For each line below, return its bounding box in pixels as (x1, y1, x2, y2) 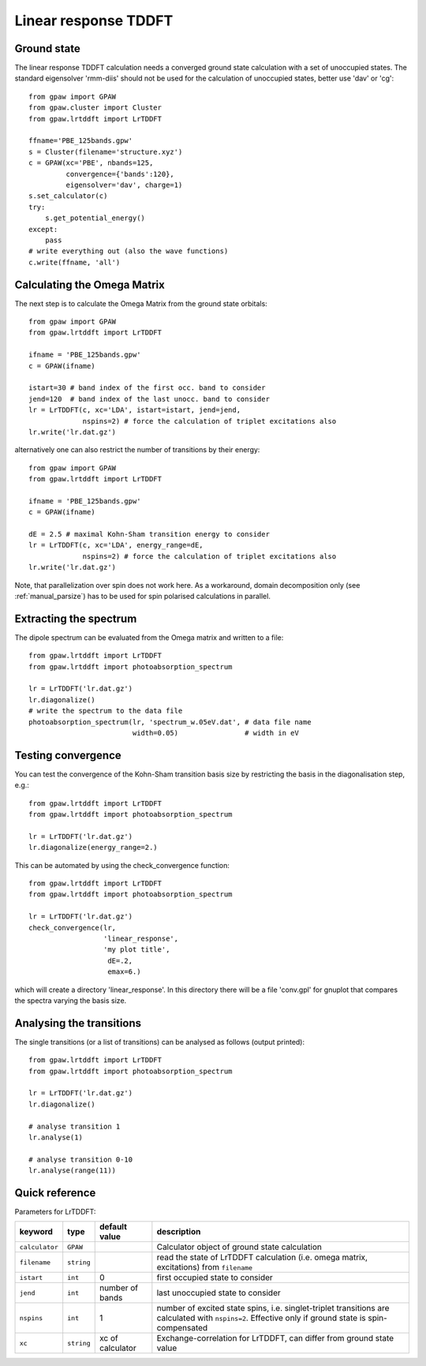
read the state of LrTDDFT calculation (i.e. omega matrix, (156, 1252, 368, 1263)
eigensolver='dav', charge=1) (65, 180, 183, 189)
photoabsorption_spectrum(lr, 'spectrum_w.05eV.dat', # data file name (28, 717, 312, 726)
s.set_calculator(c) (28, 192, 108, 200)
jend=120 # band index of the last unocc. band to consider (28, 395, 270, 403)
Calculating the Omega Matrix (14, 278, 165, 291)
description (156, 1226, 201, 1237)
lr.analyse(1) (28, 1132, 83, 1142)
